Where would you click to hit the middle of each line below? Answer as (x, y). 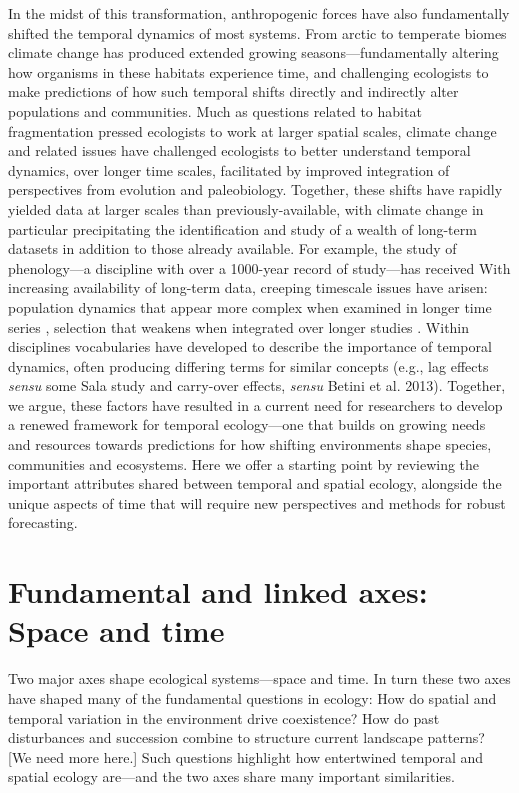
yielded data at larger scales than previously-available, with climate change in (246, 208)
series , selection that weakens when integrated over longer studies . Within (239, 326)
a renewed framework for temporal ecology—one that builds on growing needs (247, 424)
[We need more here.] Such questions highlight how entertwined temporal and (246, 756)
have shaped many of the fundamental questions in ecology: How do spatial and (252, 697)
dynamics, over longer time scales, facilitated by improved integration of (229, 169)
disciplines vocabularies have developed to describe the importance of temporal (250, 346)
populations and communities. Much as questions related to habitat (215, 110)
